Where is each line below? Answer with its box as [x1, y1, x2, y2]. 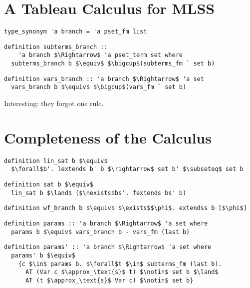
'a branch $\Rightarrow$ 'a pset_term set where [18, 51, 183, 59]
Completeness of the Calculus [4, 127, 212, 147]
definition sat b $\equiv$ [4, 181, 93, 188]
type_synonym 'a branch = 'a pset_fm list [4, 28, 147, 35]
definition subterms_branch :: [4, 43, 108, 50]
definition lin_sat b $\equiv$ [4, 157, 108, 164]
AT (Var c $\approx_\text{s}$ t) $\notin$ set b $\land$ [25, 268, 219, 276]
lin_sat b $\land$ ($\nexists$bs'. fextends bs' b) [11, 189, 187, 196]
